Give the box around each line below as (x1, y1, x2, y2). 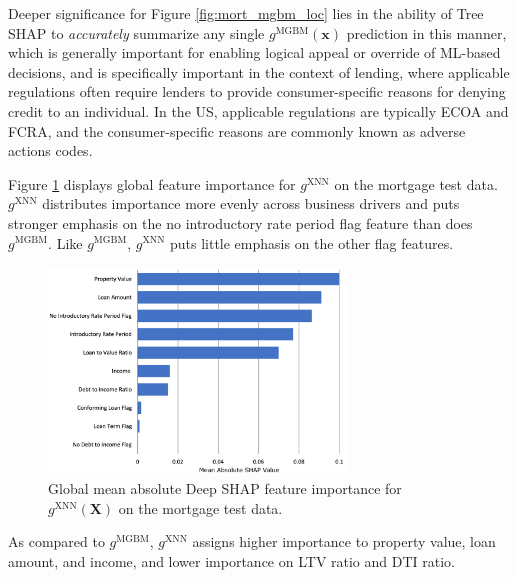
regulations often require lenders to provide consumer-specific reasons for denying (8, 81, 506, 102)
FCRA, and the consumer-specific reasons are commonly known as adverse (8, 120, 466, 141)
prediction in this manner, (346, 22, 507, 43)
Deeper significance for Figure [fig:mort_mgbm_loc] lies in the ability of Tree (8, 3, 484, 23)
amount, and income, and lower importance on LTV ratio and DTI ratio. (8, 550, 456, 571)
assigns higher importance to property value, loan (192, 531, 496, 552)
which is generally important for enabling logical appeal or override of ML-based (8, 42, 501, 63)
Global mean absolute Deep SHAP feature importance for (48, 478, 402, 498)
